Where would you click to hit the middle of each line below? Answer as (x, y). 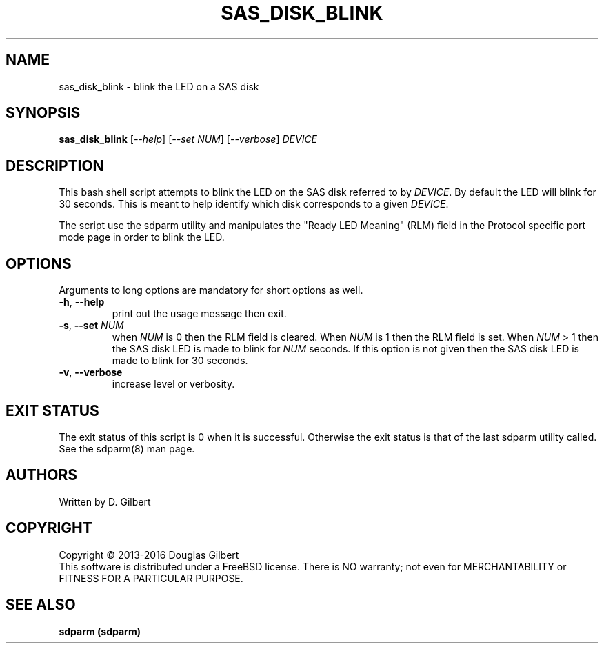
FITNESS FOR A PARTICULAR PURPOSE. (151, 578)
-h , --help (82, 302)
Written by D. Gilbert (105, 501)
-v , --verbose (91, 372)
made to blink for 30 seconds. (180, 361)
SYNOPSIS (43, 113)
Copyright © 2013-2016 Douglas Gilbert (149, 555)
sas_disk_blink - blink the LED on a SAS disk (159, 86)
